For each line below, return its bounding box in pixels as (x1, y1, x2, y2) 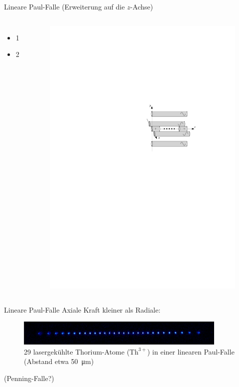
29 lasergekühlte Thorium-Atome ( (24, 346, 130, 357)
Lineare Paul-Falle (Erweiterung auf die (4, 1, 125, 11)
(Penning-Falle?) (4, 373, 54, 384)
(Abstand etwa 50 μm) (24, 356, 94, 367)
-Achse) (130, 1, 153, 11)
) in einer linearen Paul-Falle (147, 346, 235, 357)
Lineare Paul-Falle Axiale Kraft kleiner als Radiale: (4, 304, 161, 315)
